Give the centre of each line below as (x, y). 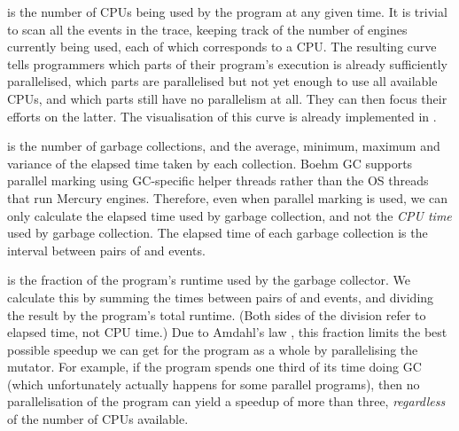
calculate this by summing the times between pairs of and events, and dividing (221, 297)
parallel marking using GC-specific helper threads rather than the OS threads (218, 180)
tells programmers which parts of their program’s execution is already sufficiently (227, 63)
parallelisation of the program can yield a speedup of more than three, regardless (226, 401)
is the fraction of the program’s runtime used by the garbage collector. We (209, 280)
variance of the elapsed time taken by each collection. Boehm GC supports (210, 163)
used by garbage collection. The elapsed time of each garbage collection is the (218, 233)
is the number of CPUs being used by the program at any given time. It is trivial (227, 12)
